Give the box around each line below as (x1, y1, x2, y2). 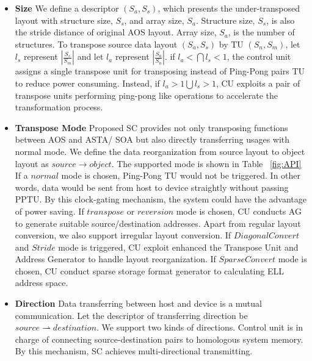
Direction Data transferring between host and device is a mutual (15, 297, 262, 310)
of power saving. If (15, 204, 84, 217)
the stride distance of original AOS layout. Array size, (15, 26, 217, 38)
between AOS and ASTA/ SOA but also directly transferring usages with (15, 133, 290, 146)
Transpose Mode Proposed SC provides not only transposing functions (15, 121, 288, 134)
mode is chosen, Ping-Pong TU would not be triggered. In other (61, 169, 301, 182)
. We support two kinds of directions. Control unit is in (96, 321, 303, 334)
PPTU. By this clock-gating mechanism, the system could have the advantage (15, 193, 307, 206)
